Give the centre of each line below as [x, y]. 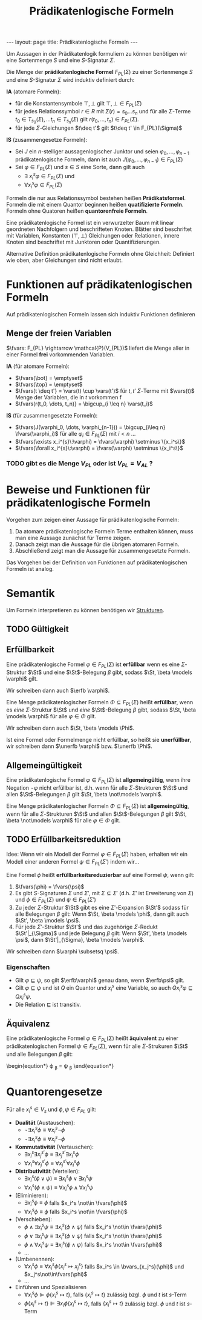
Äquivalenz [28, 1023]
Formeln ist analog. [30, 568]
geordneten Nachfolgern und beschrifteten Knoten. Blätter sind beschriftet [99, 229]
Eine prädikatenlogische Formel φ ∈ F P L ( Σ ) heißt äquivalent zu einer [92, 1039]
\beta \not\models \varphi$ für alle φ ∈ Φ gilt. [64, 820]
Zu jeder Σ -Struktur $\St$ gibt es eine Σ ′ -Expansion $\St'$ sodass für [102, 908]
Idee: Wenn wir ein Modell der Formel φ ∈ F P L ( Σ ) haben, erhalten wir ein [97, 855]
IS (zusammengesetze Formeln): [47, 139]
